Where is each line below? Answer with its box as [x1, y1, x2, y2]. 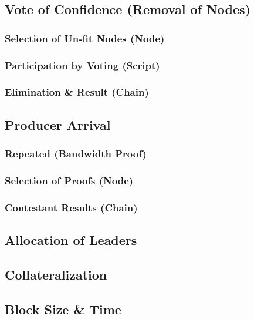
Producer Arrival [5, 115, 111, 133]
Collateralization [5, 265, 107, 283]
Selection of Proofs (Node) [5, 173, 134, 187]
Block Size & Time [5, 300, 121, 318]
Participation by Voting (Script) [5, 58, 160, 72]
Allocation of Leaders [5, 231, 137, 249]
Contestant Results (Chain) [5, 200, 138, 214]
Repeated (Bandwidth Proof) [5, 146, 147, 161]
